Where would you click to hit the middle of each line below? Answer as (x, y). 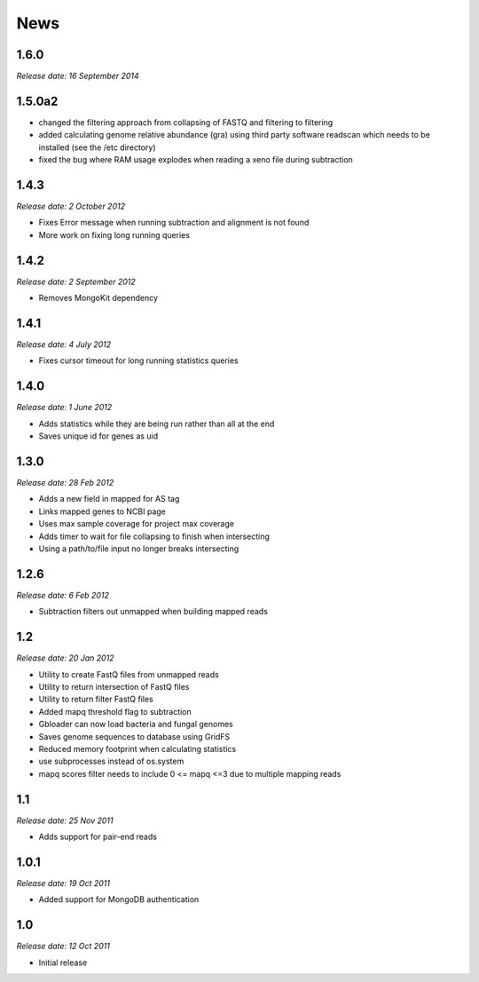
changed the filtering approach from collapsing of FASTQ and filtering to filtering (186, 122)
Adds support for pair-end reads (98, 836)
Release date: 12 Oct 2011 (63, 946)
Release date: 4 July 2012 (64, 344)
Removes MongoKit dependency (98, 298)
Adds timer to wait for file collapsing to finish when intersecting (154, 536)
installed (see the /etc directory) (97, 147)
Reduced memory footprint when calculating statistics (137, 748)
